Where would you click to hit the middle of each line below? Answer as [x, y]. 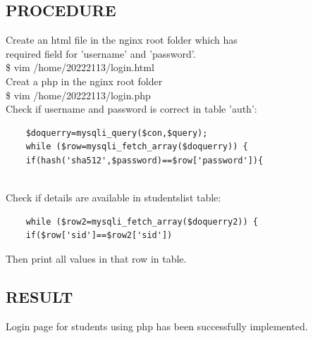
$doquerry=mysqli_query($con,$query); [117, 133]
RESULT [39, 296]
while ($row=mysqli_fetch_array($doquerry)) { [137, 147]
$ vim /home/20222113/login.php [78, 95]
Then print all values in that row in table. [96, 258]
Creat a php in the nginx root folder [84, 81]
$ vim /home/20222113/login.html [80, 67]
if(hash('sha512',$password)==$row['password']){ [145, 160]
